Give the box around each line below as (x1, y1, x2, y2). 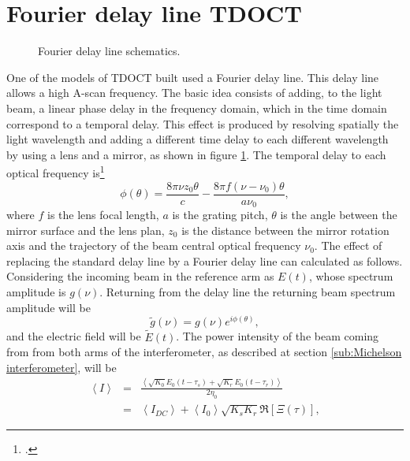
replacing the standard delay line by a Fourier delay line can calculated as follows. (6, 252, 403, 269)
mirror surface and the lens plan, (6, 221, 165, 238)
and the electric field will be (6, 328, 141, 344)
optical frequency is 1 (6, 162, 105, 180)
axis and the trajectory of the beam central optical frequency (6, 237, 301, 254)
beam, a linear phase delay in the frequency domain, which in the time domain (6, 99, 387, 116)
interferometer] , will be (6, 359, 117, 375)
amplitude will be (6, 299, 91, 315)
